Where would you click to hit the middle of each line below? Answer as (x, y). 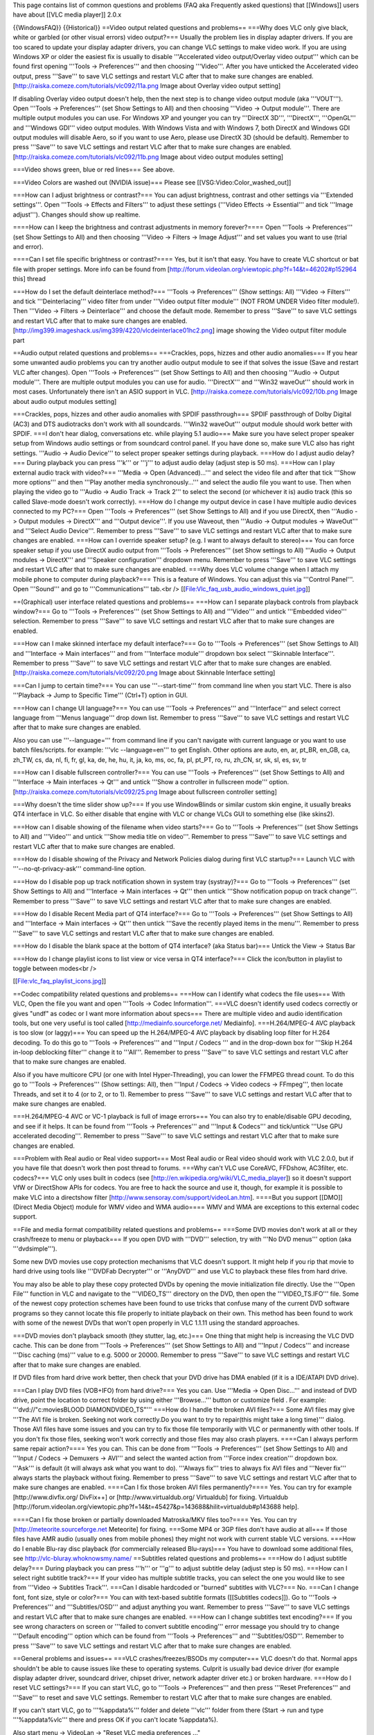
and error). (28, 246)
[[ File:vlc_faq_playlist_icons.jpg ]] (60, 981)
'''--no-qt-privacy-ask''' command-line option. (79, 869)
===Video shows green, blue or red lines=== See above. (94, 169)
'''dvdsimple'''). (35, 1249)
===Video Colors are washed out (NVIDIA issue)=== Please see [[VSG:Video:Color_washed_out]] (152, 182)
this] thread (29, 279)
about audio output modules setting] (65, 401)
